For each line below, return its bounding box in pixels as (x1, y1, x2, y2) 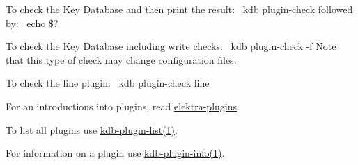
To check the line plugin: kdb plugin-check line (6, 76, 210, 90)
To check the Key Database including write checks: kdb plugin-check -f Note (6, 39, 336, 53)
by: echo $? (6, 15, 59, 30)
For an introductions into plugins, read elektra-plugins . (6, 98, 240, 113)
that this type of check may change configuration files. (6, 52, 237, 67)
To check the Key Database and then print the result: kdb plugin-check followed (6, 2, 353, 16)
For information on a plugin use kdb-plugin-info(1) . (6, 146, 225, 160)
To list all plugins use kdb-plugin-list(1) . (6, 122, 178, 137)
